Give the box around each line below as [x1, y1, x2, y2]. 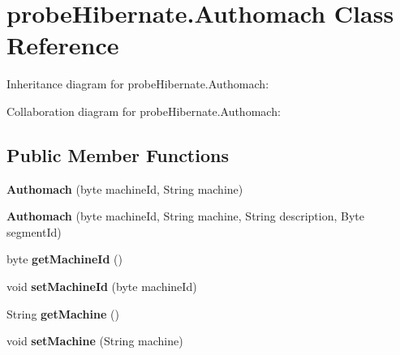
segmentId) [6, 223, 62, 240]
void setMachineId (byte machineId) [6, 278, 197, 295]
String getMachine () [6, 305, 119, 322]
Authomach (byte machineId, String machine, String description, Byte [6, 207, 364, 225]
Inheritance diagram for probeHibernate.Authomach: [6, 75, 269, 92]
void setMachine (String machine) [6, 332, 183, 349]
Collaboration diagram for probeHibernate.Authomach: [6, 102, 281, 119]
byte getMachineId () [6, 250, 123, 267]
